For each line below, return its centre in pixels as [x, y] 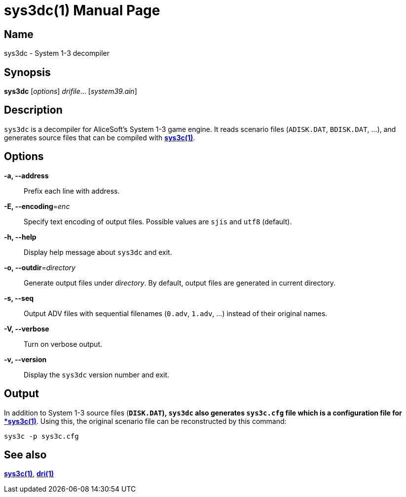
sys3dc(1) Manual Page [82, 10]
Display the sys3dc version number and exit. [97, 374]
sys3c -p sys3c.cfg [41, 436]
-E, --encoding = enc [37, 206]
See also [25, 455]
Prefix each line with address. [72, 191]
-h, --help [20, 237]
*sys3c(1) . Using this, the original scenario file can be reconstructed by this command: [145, 421]
